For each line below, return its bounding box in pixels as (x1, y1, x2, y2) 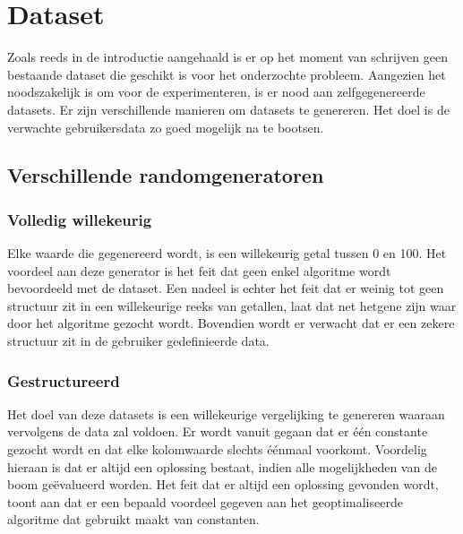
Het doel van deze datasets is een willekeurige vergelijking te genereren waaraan (7, 404, 445, 423)
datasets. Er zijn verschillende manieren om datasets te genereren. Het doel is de (7, 99, 450, 118)
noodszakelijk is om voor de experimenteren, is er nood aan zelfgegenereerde (7, 82, 425, 101)
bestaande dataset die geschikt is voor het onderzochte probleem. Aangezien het (7, 65, 446, 83)
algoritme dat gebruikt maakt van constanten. (7, 510, 260, 529)
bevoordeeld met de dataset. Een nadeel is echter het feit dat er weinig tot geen (7, 279, 444, 297)
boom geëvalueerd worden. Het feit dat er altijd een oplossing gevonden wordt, (7, 475, 439, 494)
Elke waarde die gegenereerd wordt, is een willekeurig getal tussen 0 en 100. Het (7, 244, 447, 263)
